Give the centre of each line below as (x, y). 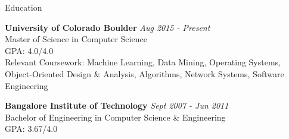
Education (24, 7)
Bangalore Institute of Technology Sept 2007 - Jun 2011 (117, 105)
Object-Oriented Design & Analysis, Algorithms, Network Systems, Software (144, 73)
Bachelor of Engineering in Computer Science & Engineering (115, 117)
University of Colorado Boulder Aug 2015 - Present (108, 27)
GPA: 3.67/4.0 (31, 129)
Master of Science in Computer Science (76, 39)
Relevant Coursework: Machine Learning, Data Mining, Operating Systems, (143, 62)
